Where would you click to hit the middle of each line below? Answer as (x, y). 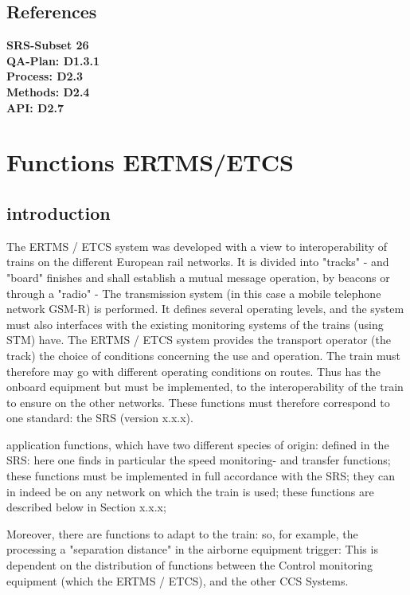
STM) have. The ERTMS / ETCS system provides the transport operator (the (199, 340)
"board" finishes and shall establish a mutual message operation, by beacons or (198, 277)
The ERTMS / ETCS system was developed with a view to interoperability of (197, 246)
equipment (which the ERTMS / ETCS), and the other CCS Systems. (178, 580)
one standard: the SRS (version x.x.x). (100, 418)
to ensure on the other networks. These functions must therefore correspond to (198, 402)
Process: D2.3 (45, 76)
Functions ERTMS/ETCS (150, 162)
